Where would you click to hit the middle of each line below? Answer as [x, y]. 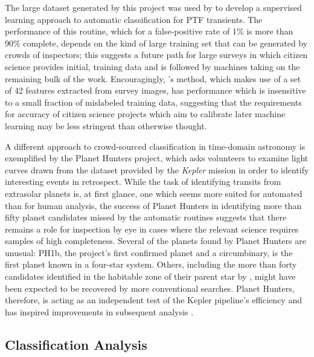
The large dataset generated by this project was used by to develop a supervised [153, 7]
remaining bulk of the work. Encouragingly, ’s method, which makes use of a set [153, 78]
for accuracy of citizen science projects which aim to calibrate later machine [145, 114]
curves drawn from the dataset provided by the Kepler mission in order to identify [157, 169]
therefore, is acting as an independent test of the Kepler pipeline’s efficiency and [153, 300]
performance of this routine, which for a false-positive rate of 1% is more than [149, 31]
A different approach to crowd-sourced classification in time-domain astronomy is [155, 146]
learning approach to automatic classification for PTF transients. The [134, 19]
